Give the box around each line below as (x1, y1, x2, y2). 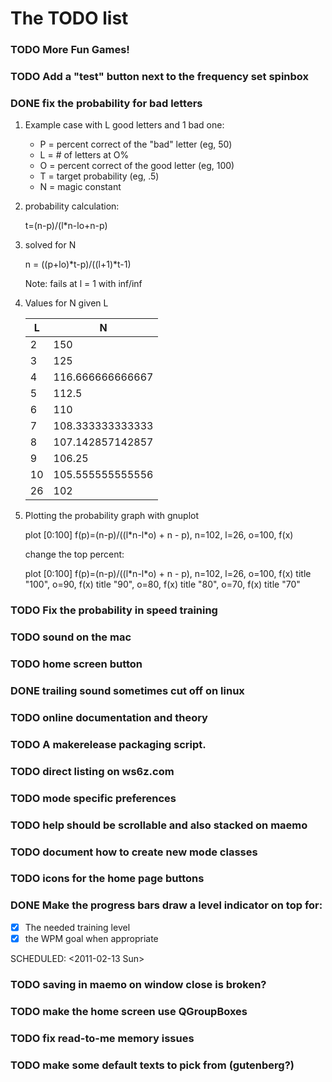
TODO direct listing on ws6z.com (10, 764, 175, 778)
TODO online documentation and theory (10, 710, 208, 724)
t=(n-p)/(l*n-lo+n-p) (24, 220, 108, 232)
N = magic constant (39, 181, 122, 193)
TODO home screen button (10, 657, 143, 671)
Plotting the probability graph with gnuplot (24, 510, 200, 522)
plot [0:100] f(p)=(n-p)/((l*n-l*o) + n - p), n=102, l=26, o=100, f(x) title (24, 568, 312, 580)
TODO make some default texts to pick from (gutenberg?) (10, 1058, 295, 1072)
